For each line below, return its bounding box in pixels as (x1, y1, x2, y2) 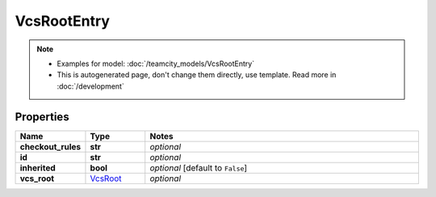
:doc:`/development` (57, 81, 124, 91)
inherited (19, 162, 56, 173)
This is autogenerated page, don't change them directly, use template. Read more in (57, 70, 337, 80)
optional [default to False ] (149, 162, 248, 173)
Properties (15, 109, 69, 124)
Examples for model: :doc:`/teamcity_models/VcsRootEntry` (57, 59, 254, 68)
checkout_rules (19, 141, 82, 152)
